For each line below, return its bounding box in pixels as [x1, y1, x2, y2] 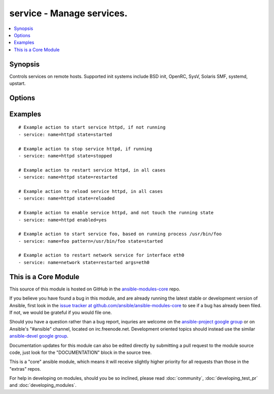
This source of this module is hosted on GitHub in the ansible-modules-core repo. [9, 286, 181, 292]
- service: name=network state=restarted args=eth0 [18, 259, 150, 265]
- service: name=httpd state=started [18, 132, 113, 137]
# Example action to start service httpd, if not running [18, 124, 166, 130]
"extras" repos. [9, 366, 42, 372]
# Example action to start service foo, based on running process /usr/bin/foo [18, 231, 222, 237]
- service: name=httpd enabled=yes [18, 217, 107, 223]
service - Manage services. [9, 8, 128, 19]
